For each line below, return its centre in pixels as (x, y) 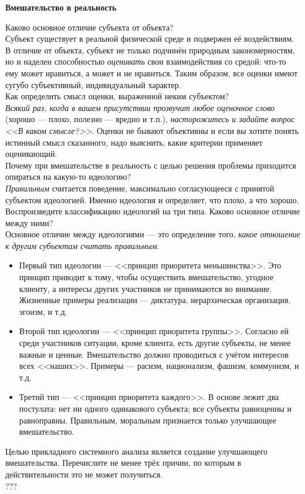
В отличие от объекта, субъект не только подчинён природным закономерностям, (150, 50)
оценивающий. (31, 154)
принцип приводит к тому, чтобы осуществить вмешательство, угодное (146, 277)
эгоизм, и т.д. (43, 311)
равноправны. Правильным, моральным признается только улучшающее (148, 420)
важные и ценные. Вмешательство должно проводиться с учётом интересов (154, 354)
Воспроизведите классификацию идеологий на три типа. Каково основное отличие (153, 211)
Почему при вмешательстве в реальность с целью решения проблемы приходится (151, 165)
